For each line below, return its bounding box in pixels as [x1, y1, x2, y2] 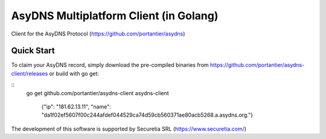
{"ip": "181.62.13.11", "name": [41, 103, 112, 111]
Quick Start [11, 46, 55, 56]
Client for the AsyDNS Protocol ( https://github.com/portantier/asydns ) [11, 30, 185, 37]
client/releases [11, 70, 48, 77]
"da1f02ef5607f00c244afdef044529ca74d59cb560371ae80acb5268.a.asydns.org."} [41, 111, 254, 119]
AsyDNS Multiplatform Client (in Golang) [11, 9, 219, 22]
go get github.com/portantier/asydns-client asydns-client [26, 89, 169, 96]
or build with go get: [49, 70, 100, 77]
